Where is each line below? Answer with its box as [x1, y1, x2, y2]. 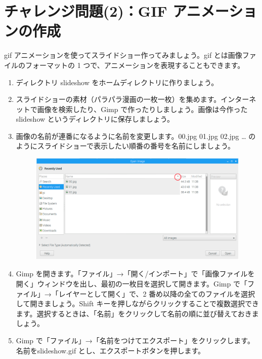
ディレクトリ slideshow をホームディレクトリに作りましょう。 [16, 77, 219, 87]
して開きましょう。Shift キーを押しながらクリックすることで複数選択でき [16, 298, 259, 309]
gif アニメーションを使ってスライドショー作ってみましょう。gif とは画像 [4, 50, 242, 60]
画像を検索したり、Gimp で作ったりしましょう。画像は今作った [37, 103, 248, 114]
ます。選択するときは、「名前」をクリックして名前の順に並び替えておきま [16, 308, 259, 318]
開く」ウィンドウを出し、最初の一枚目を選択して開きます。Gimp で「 [16, 278, 247, 289]
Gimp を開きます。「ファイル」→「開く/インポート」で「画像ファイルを [16, 268, 255, 279]
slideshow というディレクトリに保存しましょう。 [16, 114, 174, 124]
